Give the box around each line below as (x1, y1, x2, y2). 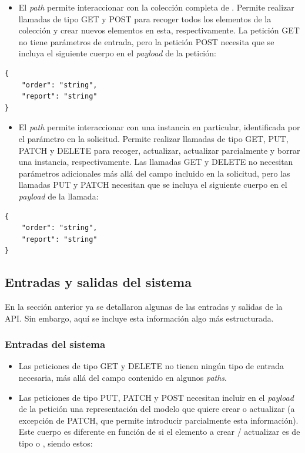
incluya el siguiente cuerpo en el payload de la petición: (18, 47, 216, 59)
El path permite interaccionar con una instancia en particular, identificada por (18, 121, 300, 133)
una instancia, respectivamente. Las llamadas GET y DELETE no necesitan (18, 155, 293, 168)
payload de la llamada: (18, 190, 99, 202)
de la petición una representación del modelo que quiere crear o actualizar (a (18, 403, 295, 415)
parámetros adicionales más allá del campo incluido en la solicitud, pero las (18, 167, 290, 179)
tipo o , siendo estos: (18, 437, 93, 449)
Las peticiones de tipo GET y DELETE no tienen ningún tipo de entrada (18, 360, 284, 372)
